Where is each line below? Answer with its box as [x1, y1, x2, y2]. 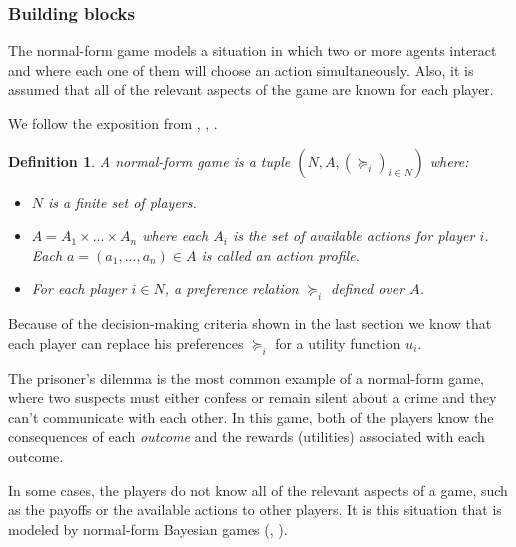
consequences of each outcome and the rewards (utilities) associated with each [8, 426, 485, 447]
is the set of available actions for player [232, 225, 475, 246]
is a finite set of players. [48, 191, 197, 212]
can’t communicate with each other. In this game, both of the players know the [8, 406, 494, 427]
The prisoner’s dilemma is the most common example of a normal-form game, [8, 367, 485, 388]
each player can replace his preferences [8, 332, 244, 353]
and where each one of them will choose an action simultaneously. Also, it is [8, 59, 474, 80]
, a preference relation [164, 278, 299, 299]
